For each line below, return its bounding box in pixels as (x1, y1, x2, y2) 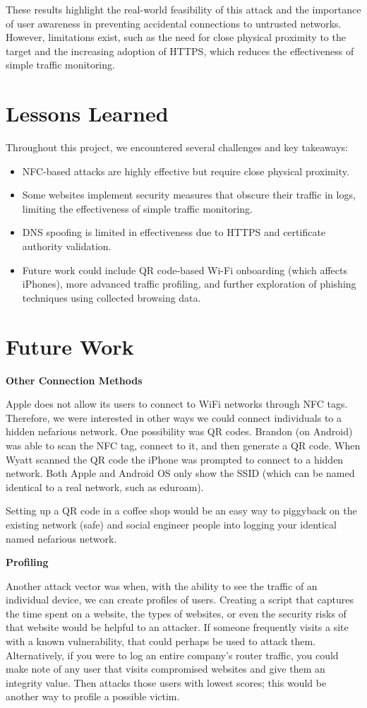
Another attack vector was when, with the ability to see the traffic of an (6, 578, 318, 593)
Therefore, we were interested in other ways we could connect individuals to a (6, 410, 342, 425)
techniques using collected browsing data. (22, 290, 201, 305)
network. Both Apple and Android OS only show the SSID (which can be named (6, 466, 355, 480)
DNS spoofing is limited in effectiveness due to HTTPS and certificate (22, 225, 326, 240)
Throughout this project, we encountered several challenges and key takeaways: (6, 140, 348, 155)
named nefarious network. (6, 531, 117, 545)
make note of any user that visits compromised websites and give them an (6, 661, 325, 676)
